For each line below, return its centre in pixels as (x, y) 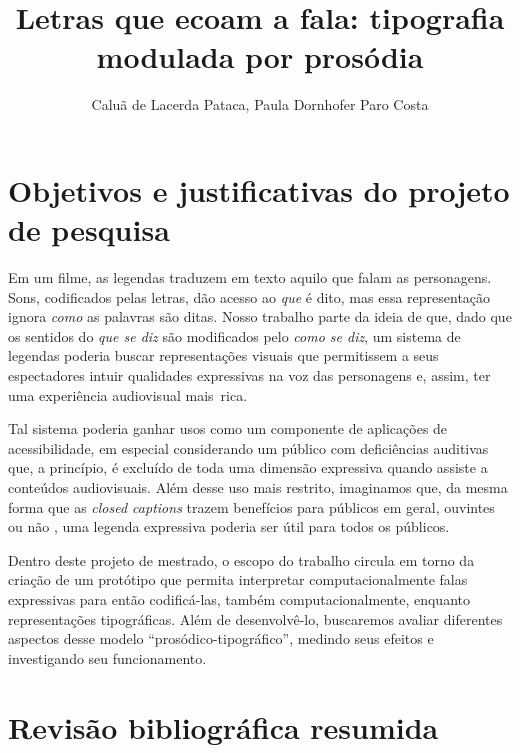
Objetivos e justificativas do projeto (259, 189)
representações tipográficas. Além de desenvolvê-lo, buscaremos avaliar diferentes (255, 618)
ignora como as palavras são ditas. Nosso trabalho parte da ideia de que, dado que (260, 316)
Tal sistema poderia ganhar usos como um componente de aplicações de (228, 428)
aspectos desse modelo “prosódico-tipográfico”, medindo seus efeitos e (221, 638)
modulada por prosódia (260, 56)
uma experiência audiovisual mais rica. (128, 394)
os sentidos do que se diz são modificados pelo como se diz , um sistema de (234, 335)
